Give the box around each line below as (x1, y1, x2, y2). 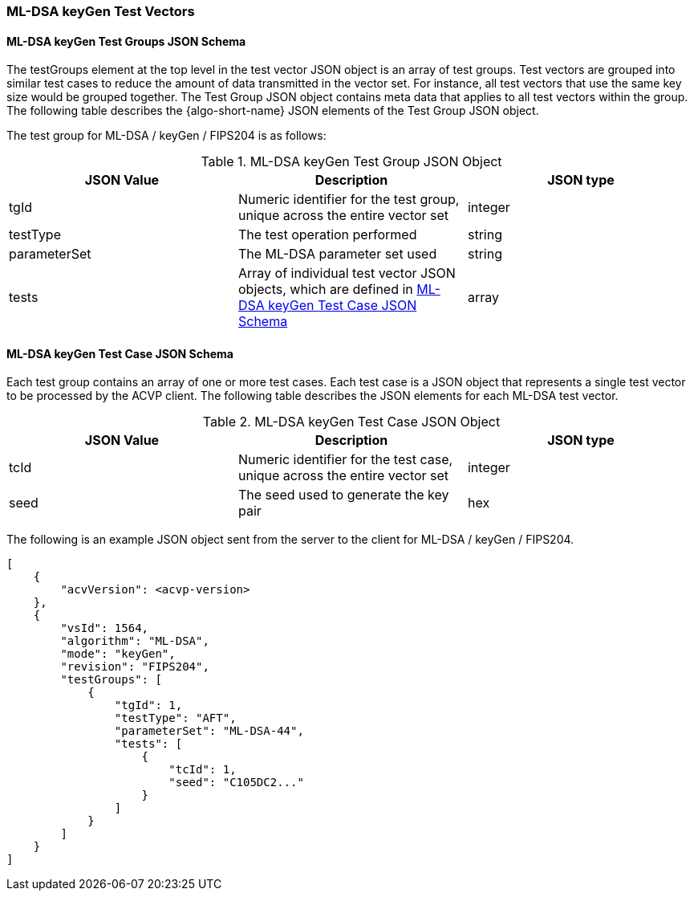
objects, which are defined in (237, 281, 413, 298)
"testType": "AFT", (114, 711, 237, 725)
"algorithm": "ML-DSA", (60, 634, 209, 648)
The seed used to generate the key (237, 487, 449, 504)
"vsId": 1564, (60, 622, 149, 635)
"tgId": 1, (114, 699, 183, 712)
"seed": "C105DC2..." (168, 776, 304, 789)
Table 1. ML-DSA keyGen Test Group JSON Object (201, 153, 502, 170)
